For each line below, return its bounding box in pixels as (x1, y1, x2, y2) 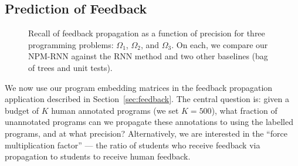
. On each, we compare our (171, 38, 268, 50)
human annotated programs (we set (51, 104, 179, 116)
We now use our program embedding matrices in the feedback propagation (5, 81, 273, 93)
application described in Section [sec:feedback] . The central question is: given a (5, 93, 289, 105)
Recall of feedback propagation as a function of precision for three (28, 27, 265, 39)
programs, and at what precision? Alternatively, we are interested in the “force (5, 127, 287, 139)
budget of (5, 104, 39, 116)
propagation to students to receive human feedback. (5, 150, 191, 162)
